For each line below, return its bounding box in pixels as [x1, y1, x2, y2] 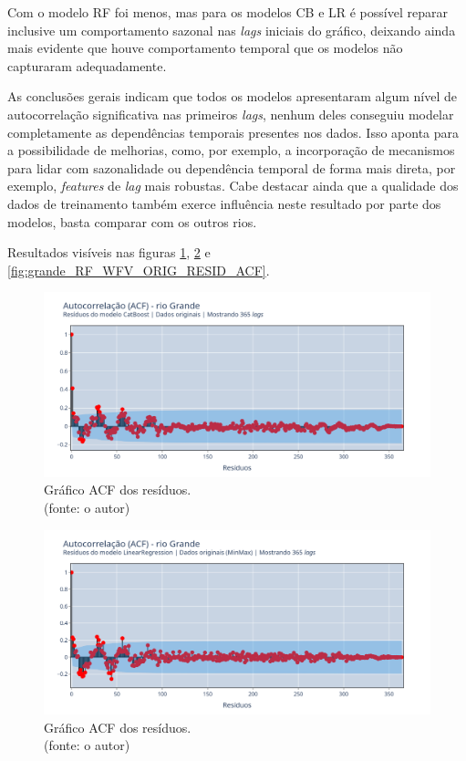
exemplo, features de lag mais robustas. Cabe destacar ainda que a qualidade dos [7, 176, 459, 195]
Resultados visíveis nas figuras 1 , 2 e [7, 243, 211, 262]
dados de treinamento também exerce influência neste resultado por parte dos [7, 193, 441, 213]
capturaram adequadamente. [7, 56, 167, 75]
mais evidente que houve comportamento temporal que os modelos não [7, 38, 403, 57]
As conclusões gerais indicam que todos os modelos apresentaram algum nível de [7, 87, 458, 106]
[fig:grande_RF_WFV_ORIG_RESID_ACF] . [7, 260, 270, 279]
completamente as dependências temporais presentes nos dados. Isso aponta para [7, 122, 460, 141]
